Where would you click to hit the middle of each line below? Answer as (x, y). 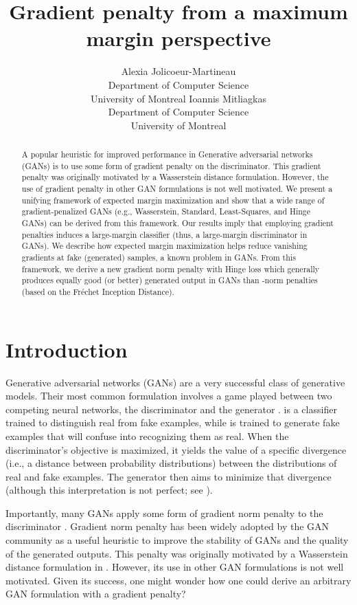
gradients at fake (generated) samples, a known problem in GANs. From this (159, 257)
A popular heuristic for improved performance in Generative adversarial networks (167, 154)
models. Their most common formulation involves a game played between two (169, 396)
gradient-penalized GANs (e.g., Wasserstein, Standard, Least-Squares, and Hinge (166, 211)
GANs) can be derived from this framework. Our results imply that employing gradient (177, 223)
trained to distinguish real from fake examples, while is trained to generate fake (173, 422)
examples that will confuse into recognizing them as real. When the (147, 436)
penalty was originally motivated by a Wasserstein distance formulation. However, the (175, 177)
